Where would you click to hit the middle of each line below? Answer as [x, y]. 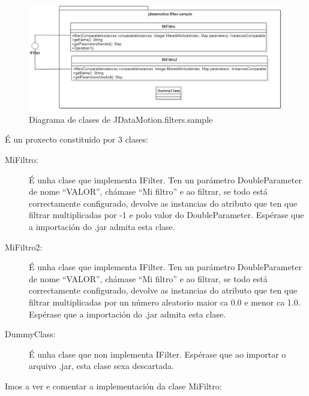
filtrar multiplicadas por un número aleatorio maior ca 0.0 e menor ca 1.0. [165, 302]
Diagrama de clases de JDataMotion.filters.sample [121, 119]
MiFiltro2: [24, 247]
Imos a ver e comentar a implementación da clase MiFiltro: [113, 386]
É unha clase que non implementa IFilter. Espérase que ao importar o [157, 354]
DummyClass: [30, 334]
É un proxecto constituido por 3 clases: [76, 139]
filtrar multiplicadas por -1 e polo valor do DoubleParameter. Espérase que [166, 215]
